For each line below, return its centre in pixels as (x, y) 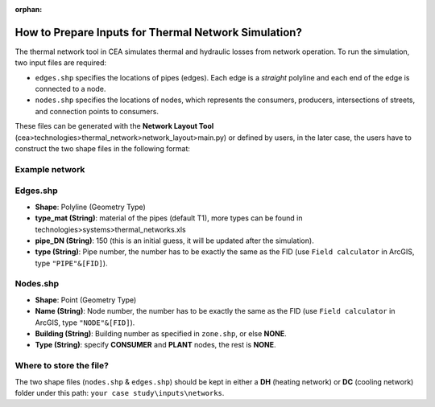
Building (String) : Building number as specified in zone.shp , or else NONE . (161, 333)
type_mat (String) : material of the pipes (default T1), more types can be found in (169, 218)
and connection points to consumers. (97, 111)
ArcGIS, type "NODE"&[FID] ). (85, 323)
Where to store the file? (62, 366)
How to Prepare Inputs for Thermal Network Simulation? (158, 32)
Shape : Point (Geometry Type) (86, 300)
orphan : (29, 9)
